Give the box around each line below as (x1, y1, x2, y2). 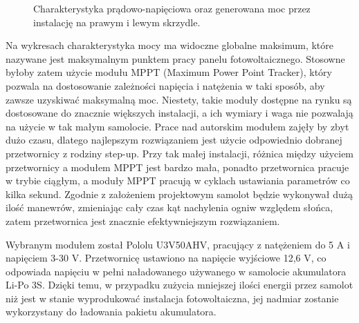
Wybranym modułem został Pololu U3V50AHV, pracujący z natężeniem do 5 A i (6, 237, 350, 251)
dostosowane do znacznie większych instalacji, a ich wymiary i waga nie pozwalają (6, 106, 353, 120)
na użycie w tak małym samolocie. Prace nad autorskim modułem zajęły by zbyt (6, 119, 349, 133)
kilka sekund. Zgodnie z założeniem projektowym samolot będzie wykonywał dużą (6, 186, 353, 201)
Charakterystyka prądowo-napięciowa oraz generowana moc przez (33, 1, 311, 15)
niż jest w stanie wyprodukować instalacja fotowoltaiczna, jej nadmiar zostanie (6, 291, 339, 305)
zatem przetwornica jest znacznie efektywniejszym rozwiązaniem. (6, 213, 280, 228)
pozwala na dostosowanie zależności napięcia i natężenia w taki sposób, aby (6, 78, 325, 92)
